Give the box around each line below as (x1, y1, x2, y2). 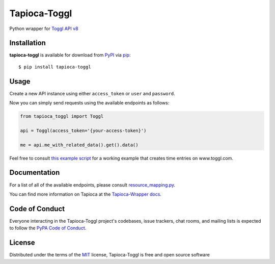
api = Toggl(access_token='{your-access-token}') (20, 127, 147, 134)
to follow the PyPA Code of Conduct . (9, 225, 87, 231)
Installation (9, 39, 46, 47)
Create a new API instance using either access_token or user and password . (9, 90, 175, 96)
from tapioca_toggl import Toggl (20, 114, 104, 119)
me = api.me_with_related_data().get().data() (20, 142, 139, 148)
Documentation (9, 168, 60, 177)
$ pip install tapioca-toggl (18, 64, 91, 70)
